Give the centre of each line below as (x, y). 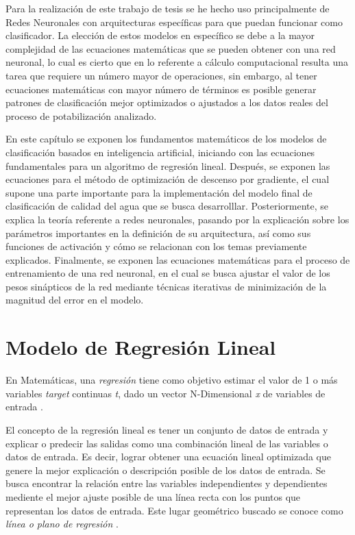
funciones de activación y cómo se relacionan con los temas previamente (156, 246)
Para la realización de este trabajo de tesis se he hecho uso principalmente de (168, 8)
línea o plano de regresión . (62, 524)
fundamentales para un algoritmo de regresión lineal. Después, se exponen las (168, 165)
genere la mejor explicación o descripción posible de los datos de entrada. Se (166, 470)
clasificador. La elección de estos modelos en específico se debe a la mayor (160, 35)
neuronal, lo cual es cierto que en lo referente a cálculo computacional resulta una (177, 62)
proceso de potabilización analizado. (81, 115)
